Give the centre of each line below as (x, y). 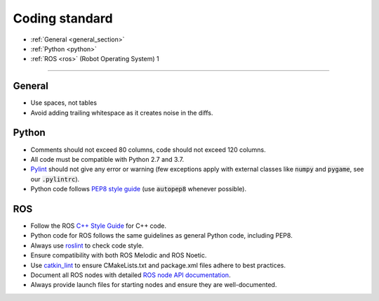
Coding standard (63, 18)
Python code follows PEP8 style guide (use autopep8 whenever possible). (139, 189)
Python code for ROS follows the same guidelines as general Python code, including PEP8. (161, 236)
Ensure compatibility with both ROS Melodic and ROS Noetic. (119, 255)
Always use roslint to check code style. (87, 245)
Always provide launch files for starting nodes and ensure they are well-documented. (154, 285)
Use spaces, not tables (64, 103)
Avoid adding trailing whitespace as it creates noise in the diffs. (122, 113)
